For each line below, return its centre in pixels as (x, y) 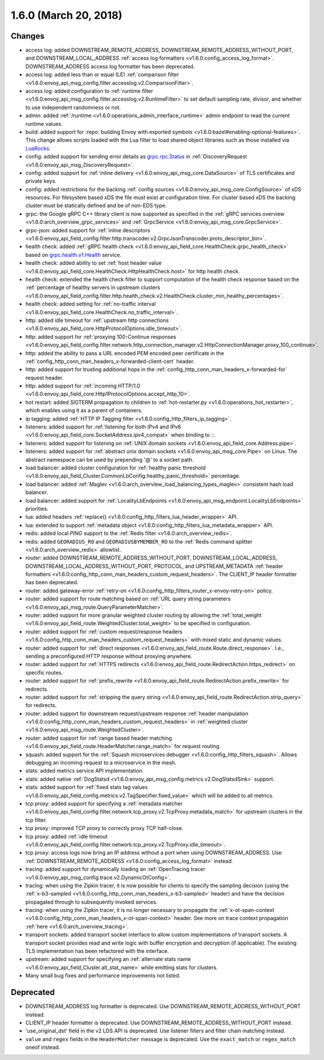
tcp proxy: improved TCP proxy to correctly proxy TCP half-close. (104, 828)
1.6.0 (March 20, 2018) (67, 15)
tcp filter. (36, 820)
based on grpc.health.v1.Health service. (73, 255)
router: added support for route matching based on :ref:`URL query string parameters (128, 599)
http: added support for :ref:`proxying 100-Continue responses (101, 337)
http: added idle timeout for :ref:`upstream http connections (97, 320)
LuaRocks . (38, 148)
